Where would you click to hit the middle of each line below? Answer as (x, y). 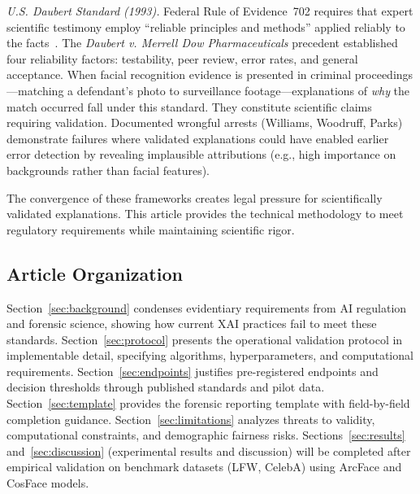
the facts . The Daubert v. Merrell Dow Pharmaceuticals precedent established (202, 43)
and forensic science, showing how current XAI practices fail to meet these (192, 324)
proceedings (384, 74)
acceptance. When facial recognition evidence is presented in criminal (179, 74)
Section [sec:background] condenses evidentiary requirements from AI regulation (207, 307)
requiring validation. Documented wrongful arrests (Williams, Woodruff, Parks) (205, 122)
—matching (35, 90)
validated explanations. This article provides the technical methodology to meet (205, 214)
